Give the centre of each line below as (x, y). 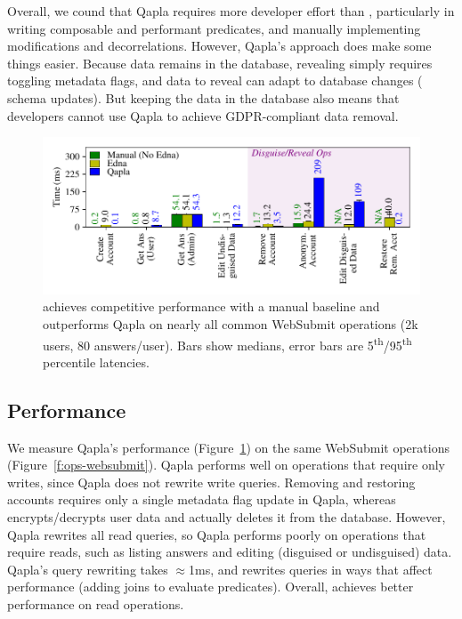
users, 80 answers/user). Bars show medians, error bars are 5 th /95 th (227, 343)
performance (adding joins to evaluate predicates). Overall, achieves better (211, 587)
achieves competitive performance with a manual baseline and (211, 306)
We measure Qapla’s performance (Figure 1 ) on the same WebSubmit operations (228, 447)
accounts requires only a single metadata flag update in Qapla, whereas (202, 499)
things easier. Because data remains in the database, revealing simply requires (220, 63)
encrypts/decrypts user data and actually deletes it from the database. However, (227, 517)
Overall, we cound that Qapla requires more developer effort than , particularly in (231, 11)
